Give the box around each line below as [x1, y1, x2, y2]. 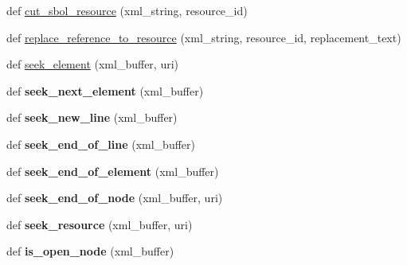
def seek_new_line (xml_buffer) [6, 109, 178, 126]
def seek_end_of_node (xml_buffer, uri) [6, 189, 223, 206]
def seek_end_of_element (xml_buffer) [6, 162, 219, 179]
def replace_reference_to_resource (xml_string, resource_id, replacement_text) [6, 29, 401, 45]
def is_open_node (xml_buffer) [6, 243, 174, 259]
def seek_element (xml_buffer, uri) [6, 56, 178, 72]
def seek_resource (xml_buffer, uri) [6, 216, 193, 232]
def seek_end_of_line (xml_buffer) [6, 135, 195, 152]
